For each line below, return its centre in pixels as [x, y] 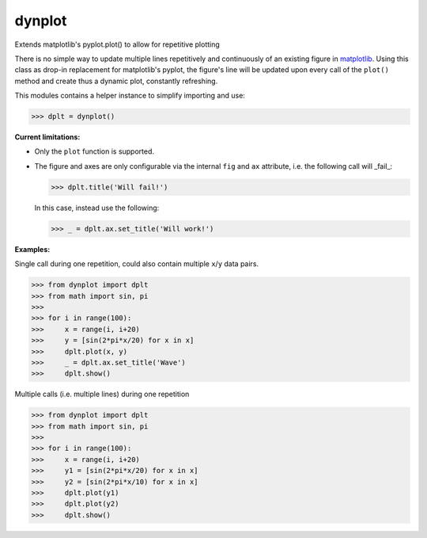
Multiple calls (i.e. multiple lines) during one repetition [102, 394]
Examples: [32, 249]
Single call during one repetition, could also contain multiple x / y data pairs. [137, 264]
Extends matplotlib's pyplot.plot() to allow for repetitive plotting [117, 44]
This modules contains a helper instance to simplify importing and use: [130, 96]
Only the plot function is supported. [94, 151]
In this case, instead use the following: [97, 208]
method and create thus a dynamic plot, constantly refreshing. [116, 81]
